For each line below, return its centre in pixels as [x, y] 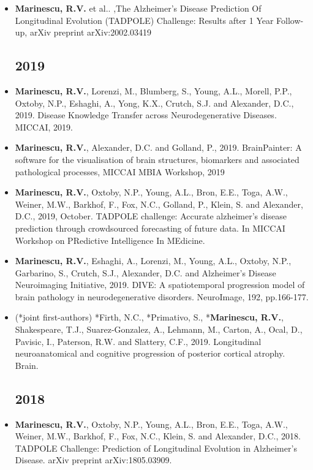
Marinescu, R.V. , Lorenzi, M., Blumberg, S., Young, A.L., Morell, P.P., [153, 90]
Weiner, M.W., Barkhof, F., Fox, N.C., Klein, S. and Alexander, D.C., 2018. [158, 436]
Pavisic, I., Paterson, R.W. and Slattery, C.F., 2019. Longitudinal [138, 341]
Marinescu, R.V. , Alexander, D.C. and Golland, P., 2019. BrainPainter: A [158, 147]
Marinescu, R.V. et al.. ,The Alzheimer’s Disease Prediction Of [138, 8]
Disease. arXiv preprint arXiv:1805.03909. [93, 460]
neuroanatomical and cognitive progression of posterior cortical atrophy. [150, 353]
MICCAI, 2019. [44, 127]
